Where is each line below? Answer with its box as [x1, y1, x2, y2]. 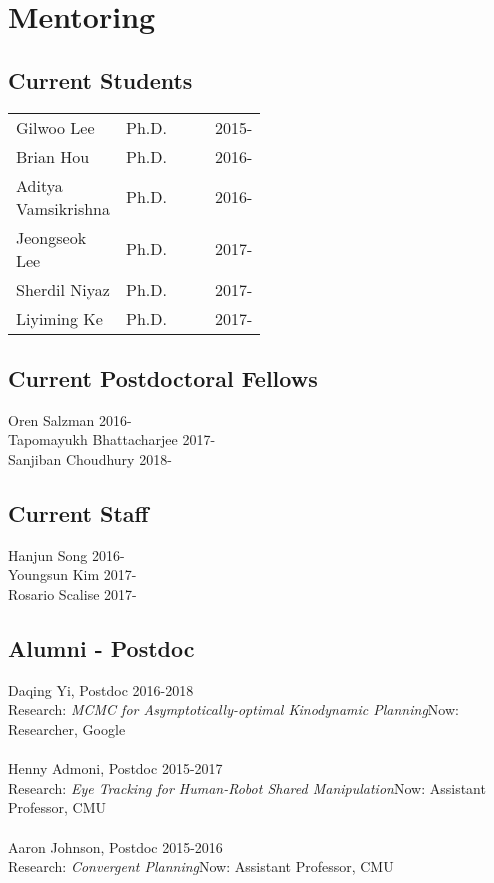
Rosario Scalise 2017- [8, 583, 137, 604]
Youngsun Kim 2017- [8, 564, 137, 585]
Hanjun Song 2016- [8, 544, 125, 565]
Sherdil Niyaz [16, 277, 110, 301]
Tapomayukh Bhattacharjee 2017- [8, 429, 216, 450]
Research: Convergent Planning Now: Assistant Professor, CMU [8, 856, 394, 877]
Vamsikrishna [16, 196, 111, 220]
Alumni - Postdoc [8, 632, 195, 663]
